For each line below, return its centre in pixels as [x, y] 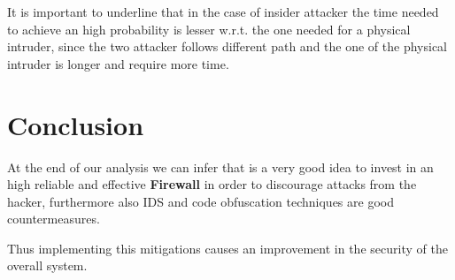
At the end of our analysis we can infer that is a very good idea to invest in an [220, 166]
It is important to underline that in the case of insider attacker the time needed [223, 11]
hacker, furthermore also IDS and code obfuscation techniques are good [201, 201]
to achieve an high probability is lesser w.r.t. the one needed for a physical [209, 29]
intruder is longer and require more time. [118, 63]
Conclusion [76, 124]
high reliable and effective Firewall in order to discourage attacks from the [212, 184]
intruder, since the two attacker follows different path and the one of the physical [227, 46]
